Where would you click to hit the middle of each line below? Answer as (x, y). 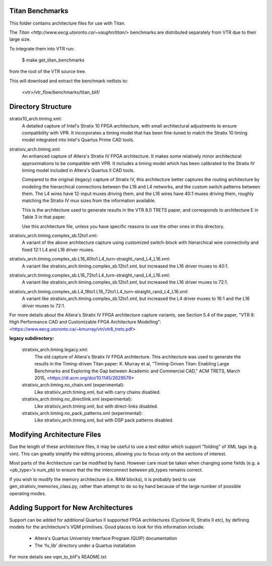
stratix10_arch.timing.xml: (36, 119)
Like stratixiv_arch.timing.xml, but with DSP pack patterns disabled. (104, 420)
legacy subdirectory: (32, 338)
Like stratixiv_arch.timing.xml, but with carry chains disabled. (97, 392)
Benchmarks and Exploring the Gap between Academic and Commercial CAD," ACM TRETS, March (137, 371)
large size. (20, 39)
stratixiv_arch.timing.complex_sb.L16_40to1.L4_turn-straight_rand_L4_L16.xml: (90, 259)
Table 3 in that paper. (44, 217)
